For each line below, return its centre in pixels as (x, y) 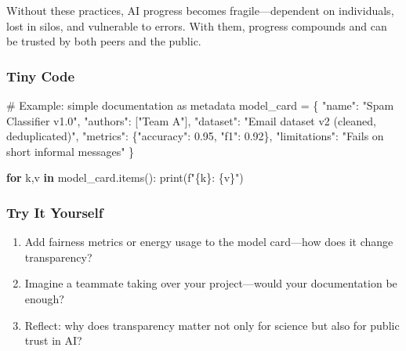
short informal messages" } (71, 151)
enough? (44, 298)
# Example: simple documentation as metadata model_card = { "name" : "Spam (200, 105)
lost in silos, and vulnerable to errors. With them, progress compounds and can (197, 25)
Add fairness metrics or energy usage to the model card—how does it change (209, 242)
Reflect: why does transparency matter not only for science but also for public (212, 325)
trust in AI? (53, 340)
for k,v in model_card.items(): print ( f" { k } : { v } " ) (125, 177)
